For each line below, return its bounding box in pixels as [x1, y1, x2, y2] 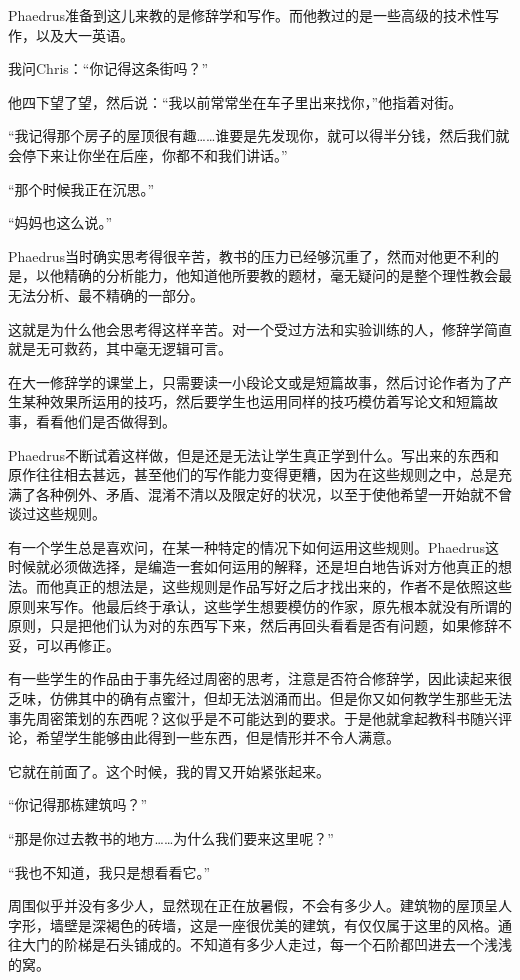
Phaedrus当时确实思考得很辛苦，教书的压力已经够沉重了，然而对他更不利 [8, 245, 486, 266]
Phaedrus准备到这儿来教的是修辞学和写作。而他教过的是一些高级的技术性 [8, 5, 486, 25]
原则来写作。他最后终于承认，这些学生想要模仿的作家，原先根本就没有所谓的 [8, 595, 512, 616]
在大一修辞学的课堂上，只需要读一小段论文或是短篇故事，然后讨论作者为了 [8, 371, 498, 392]
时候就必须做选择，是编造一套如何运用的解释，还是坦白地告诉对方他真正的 [8, 556, 498, 577]
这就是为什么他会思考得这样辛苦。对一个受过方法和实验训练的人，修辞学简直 [8, 318, 512, 339]
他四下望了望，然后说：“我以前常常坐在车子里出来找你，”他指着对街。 [8, 91, 463, 112]
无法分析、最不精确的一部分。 [8, 284, 204, 305]
